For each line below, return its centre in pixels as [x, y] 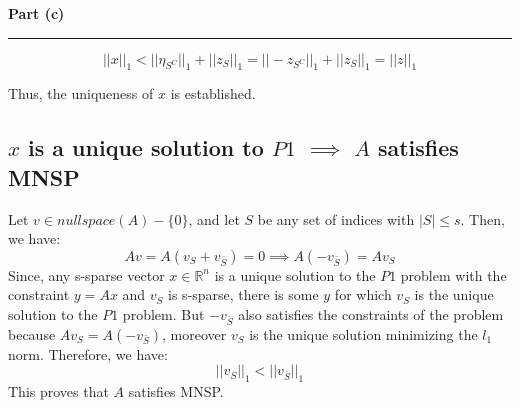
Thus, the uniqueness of [81, 93]
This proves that [58, 391]
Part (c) [36, 13]
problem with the [453, 274]
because [32, 333]
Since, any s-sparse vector [86, 274]
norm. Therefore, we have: [88, 353]
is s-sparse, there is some [243, 294]
